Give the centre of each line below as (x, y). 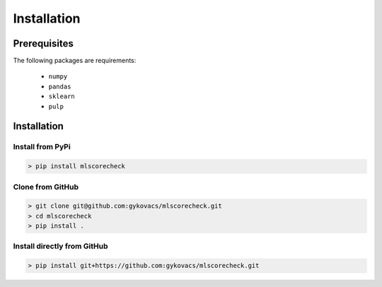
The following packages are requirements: (75, 61)
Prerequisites (43, 43)
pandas (60, 86)
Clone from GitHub (46, 187)
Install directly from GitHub (61, 246)
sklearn (62, 96)
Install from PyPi (42, 147)
